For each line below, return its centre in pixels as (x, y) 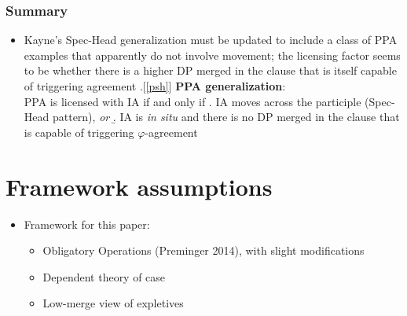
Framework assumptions (139, 186)
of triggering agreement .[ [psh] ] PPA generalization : (155, 86)
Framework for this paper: (87, 224)
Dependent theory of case (104, 276)
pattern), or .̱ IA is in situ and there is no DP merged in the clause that (226, 117)
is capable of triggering (79, 132)
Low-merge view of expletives (113, 303)
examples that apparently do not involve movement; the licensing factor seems (212, 55)
